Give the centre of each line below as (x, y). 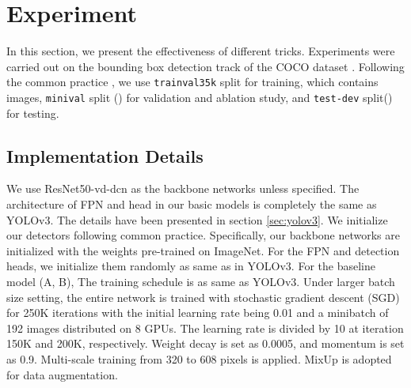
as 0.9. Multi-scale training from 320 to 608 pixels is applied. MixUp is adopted (199, 358)
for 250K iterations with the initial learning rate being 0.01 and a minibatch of (198, 313)
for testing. (33, 113)
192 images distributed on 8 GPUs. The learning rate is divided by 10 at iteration (205, 328)
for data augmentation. (62, 374)
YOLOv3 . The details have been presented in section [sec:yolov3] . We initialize (197, 219)
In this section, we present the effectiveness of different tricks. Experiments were (201, 51)
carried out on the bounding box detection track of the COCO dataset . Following (205, 66)
